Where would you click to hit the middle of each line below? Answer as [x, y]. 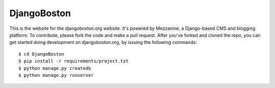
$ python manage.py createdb [55, 68]
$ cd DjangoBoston [42, 54]
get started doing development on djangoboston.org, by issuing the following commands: [103, 42]
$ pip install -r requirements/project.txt [74, 61]
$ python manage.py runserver [56, 75]
